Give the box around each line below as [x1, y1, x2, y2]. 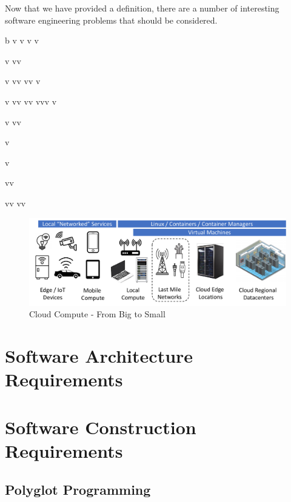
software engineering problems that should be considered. [5, 13, 218, 26]
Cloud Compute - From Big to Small [29, 308, 166, 320]
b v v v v [5, 34, 39, 47]
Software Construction [5, 414, 196, 439]
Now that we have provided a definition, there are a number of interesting [5, 2, 279, 14]
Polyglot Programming [5, 480, 151, 498]
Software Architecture [5, 343, 193, 368]
